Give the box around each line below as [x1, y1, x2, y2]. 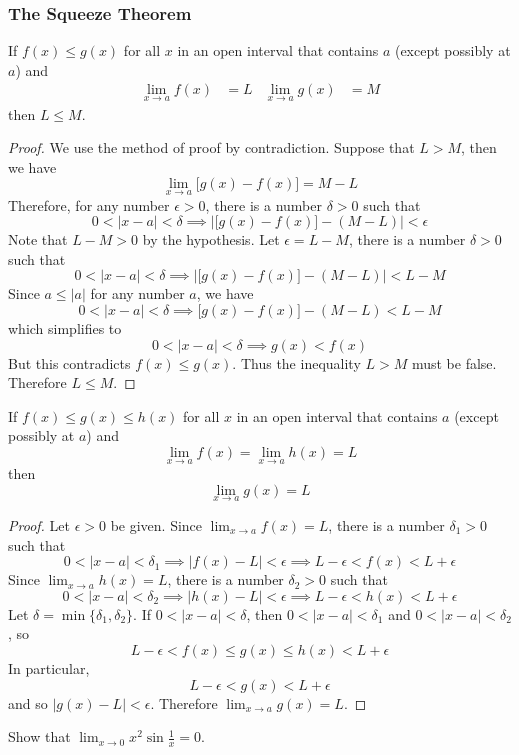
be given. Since [110, 515, 203, 536]
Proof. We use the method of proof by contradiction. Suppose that [8, 137, 415, 158]
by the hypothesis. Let [142, 229, 280, 250]
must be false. [411, 352, 497, 373]
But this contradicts [8, 352, 131, 373]
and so [8, 692, 48, 713]
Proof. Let [8, 515, 70, 536]
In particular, [8, 658, 90, 678]
